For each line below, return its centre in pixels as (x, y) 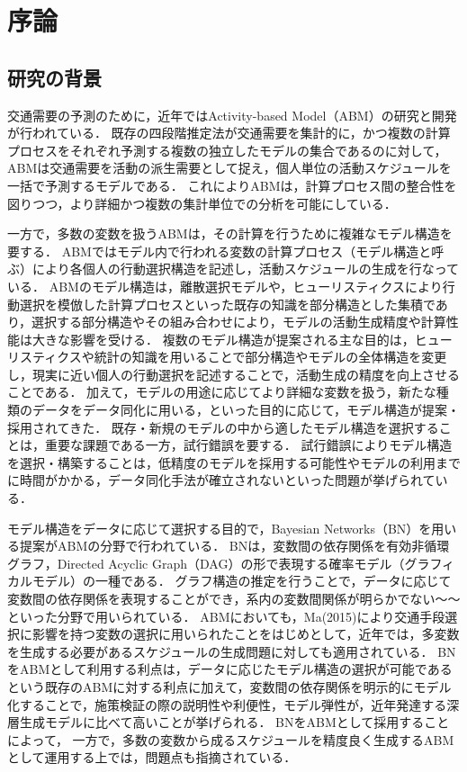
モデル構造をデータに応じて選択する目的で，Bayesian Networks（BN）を (220, 528)
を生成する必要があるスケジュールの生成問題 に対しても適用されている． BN (232, 651)
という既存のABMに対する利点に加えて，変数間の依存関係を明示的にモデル (229, 686)
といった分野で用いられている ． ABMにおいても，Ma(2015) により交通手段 (226, 616)
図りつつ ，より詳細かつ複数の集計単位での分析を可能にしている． (202, 203)
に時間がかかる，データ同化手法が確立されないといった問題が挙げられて (221, 480)
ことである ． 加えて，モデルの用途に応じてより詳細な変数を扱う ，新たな (222, 392)
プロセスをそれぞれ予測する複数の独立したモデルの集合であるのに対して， (227, 150)
